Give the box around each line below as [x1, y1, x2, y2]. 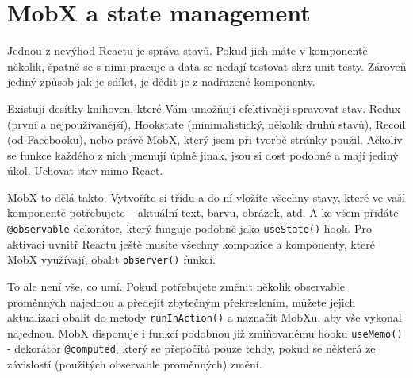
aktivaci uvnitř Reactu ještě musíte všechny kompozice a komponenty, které [7, 235, 376, 252]
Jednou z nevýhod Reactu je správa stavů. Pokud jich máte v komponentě [7, 42, 368, 59]
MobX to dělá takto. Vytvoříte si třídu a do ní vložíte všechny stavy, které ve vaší [7, 188, 405, 205]
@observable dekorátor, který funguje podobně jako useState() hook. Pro [7, 220, 372, 237]
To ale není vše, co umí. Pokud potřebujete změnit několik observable [7, 277, 345, 294]
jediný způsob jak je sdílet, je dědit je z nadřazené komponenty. [7, 73, 315, 90]
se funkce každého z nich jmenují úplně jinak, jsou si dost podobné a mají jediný [7, 146, 399, 163]
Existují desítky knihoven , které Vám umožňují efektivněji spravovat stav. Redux [7, 99, 401, 116]
